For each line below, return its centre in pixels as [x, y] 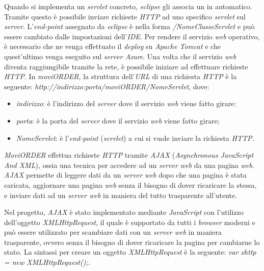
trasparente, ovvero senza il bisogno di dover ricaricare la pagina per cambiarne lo [132, 242]
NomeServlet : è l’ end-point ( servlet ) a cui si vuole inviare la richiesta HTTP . [135, 138]
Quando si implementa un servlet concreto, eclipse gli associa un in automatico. [128, 6]
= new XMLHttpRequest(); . [47, 262]
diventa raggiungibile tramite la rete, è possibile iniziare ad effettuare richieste [126, 66]
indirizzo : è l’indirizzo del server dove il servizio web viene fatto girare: [126, 103]
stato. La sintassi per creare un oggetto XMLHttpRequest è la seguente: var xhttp [130, 252]
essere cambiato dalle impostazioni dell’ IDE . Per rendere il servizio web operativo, [132, 36]
